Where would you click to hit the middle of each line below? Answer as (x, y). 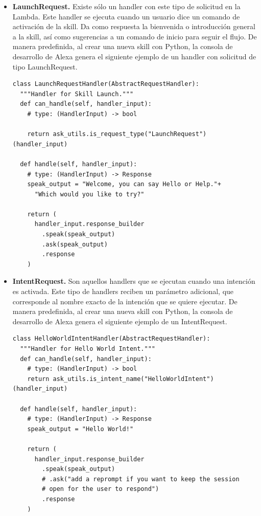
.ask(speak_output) (75, 244)
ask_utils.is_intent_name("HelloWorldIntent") (133, 379)
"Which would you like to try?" (89, 194)
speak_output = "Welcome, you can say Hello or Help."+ (124, 184)
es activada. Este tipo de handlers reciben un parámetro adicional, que (123, 291)
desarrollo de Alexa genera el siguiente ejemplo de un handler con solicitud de (134, 56)
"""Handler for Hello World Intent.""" (88, 349)
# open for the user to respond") (101, 489)
